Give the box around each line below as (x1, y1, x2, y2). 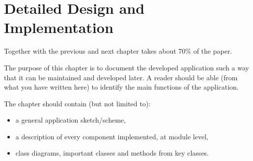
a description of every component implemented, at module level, (15, 131, 208, 141)
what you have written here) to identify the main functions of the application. (4, 82, 239, 92)
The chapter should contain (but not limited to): (4, 98, 151, 108)
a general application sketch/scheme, (15, 115, 126, 125)
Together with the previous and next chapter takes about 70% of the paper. (4, 46, 232, 56)
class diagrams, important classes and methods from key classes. (15, 148, 209, 158)
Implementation (4, 17, 113, 37)
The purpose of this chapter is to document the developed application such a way (4, 62, 249, 72)
